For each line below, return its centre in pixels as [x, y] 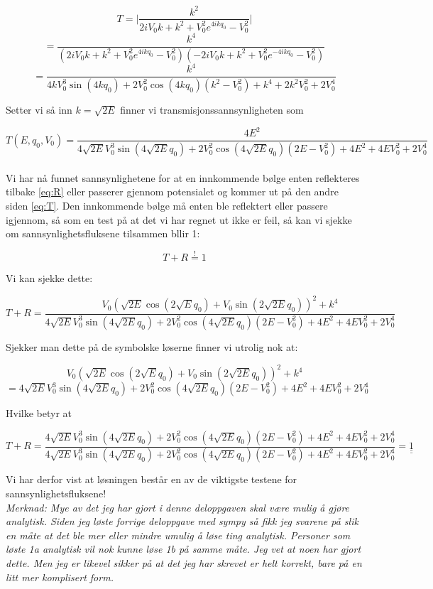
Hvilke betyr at [39, 413]
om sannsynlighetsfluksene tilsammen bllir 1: [103, 233]
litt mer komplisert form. [60, 577]
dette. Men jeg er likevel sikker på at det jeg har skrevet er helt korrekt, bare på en [184, 563]
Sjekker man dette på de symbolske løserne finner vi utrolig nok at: [152, 346]
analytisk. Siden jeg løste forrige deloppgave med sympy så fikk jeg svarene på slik [182, 521]
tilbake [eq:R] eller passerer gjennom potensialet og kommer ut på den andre [172, 191]
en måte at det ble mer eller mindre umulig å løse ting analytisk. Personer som [178, 535]
